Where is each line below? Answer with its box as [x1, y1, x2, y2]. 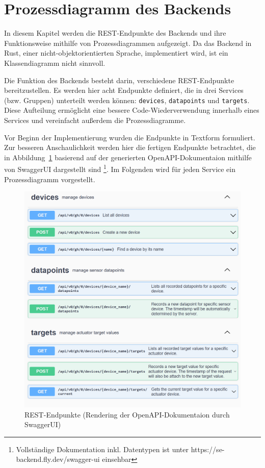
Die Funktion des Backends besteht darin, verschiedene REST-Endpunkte [4, 75, 234, 85]
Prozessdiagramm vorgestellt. [4, 174, 95, 184]
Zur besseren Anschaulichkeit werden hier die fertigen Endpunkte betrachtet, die [4, 142, 256, 153]
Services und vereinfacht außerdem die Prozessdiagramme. [4, 114, 186, 125]
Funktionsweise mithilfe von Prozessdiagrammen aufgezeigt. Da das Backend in [4, 37, 252, 48]
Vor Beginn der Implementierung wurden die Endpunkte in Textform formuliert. [4, 132, 255, 142]
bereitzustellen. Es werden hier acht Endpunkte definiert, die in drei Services [4, 85, 244, 95]
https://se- [191, 444, 225, 454]
